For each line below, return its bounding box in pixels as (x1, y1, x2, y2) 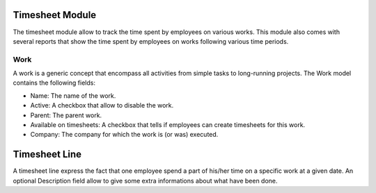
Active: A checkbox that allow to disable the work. (30, 101, 174, 110)
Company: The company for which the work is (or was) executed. (30, 131, 219, 139)
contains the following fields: (13, 78, 95, 87)
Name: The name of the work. (30, 91, 116, 100)
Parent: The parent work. (30, 111, 102, 119)
